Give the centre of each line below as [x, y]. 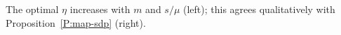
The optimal [32, 9]
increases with [100, 9]
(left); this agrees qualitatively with [259, 9]
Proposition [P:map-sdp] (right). [76, 22]
